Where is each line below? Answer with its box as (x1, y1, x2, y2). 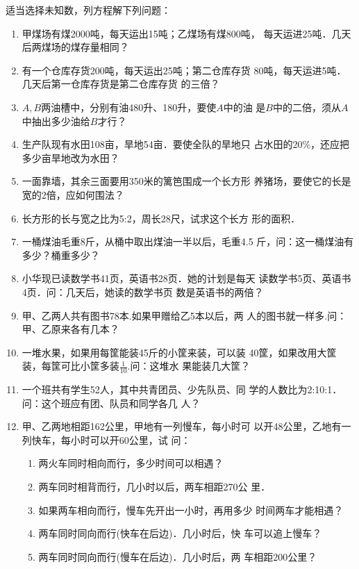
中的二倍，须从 (272, 99, 341, 114)
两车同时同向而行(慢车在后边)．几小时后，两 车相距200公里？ (38, 549, 317, 563)
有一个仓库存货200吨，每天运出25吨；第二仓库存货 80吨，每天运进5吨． (22, 63, 347, 77)
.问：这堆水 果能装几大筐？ (127, 358, 251, 373)
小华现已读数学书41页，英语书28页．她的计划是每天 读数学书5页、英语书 (22, 271, 351, 286)
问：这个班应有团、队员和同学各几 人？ (22, 395, 201, 410)
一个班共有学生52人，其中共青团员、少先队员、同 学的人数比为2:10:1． (22, 382, 342, 397)
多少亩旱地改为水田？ (22, 150, 119, 165)
